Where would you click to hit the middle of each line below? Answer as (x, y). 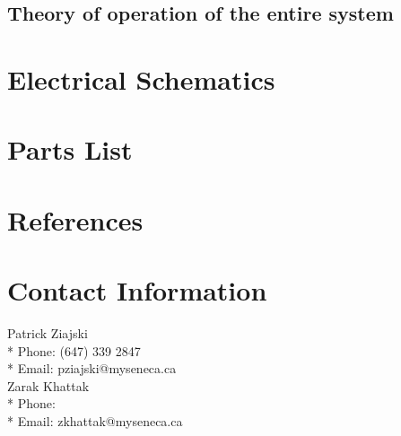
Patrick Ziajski (48, 333)
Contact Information (137, 290)
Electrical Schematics (141, 78)
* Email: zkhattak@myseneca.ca (95, 421)
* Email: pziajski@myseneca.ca (92, 368)
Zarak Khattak (48, 385)
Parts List (70, 149)
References (75, 219)
